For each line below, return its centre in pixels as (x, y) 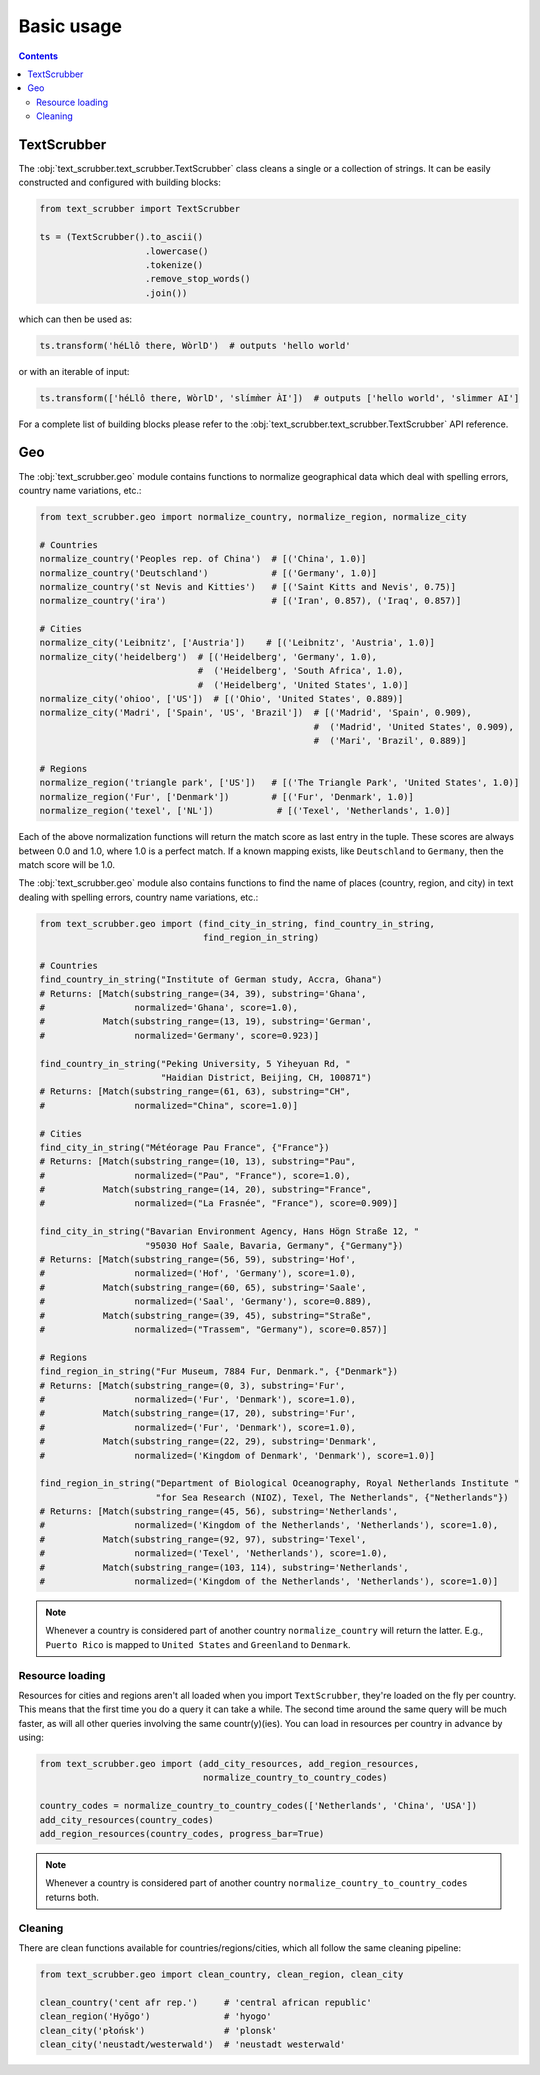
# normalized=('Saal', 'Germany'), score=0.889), (205, 1301)
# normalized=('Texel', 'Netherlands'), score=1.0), (213, 1553)
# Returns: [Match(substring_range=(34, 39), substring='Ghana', (203, 993)
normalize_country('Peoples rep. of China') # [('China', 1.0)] (203, 559)
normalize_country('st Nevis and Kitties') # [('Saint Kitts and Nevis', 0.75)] (248, 586)
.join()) (166, 293)
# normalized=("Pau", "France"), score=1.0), (195, 1175)
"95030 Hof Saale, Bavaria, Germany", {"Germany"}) (274, 1245)
